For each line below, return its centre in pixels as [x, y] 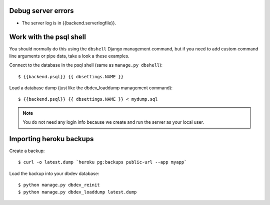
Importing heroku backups [51, 139]
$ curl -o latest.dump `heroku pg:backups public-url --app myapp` [102, 162]
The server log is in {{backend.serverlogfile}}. [69, 23]
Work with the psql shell [47, 37]
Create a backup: [27, 151]
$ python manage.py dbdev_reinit [59, 185]
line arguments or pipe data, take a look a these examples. [69, 56]
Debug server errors [42, 11]
